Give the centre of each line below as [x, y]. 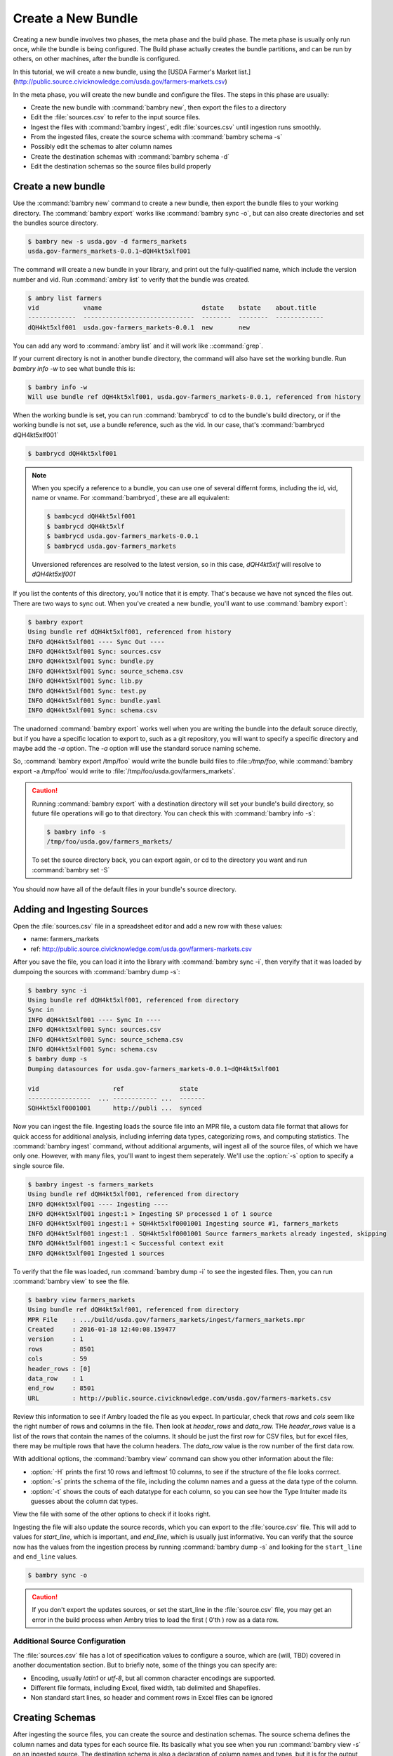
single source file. [39, 1165]
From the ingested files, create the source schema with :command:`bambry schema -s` [156, 137]
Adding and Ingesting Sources [81, 909]
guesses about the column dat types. [84, 1501]
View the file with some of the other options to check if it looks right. [112, 1514]
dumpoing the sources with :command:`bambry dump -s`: [96, 971]
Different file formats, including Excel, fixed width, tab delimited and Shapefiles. [146, 1688]
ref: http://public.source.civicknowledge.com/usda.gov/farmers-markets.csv [141, 949]
